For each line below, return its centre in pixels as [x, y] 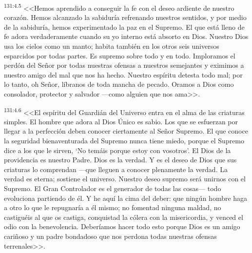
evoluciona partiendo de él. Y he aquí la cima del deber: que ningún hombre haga [126, 198]
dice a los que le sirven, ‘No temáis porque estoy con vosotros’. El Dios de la [117, 150]
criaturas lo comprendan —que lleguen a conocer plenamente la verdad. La [116, 169]
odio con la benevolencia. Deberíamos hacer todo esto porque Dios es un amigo [122, 226]
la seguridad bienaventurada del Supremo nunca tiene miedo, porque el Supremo [124, 141]
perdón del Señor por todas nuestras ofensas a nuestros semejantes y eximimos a [124, 65]
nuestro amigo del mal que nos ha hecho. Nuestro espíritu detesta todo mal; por [123, 74]
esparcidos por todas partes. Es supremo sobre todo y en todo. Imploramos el [120, 55]
